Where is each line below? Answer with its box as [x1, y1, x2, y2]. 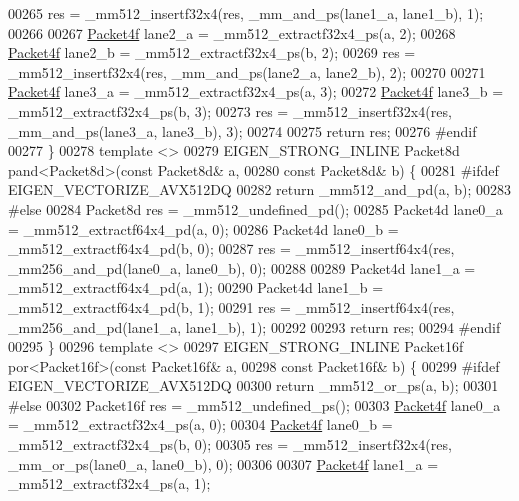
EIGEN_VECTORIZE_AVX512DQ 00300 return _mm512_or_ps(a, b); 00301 [8, 375, 499, 396]
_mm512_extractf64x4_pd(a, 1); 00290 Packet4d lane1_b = [8, 277, 384, 298]
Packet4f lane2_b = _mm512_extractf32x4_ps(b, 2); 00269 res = [8, 42, 416, 63]
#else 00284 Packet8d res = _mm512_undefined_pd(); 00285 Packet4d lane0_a [8, 198, 503, 219]
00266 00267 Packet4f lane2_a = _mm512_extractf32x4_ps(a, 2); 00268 [8, 22, 456, 43]
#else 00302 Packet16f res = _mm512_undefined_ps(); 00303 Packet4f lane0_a [8, 394, 501, 415]
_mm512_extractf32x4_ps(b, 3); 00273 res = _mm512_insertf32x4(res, [8, 100, 452, 121]
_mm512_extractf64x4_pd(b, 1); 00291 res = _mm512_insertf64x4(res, [8, 296, 455, 317]
